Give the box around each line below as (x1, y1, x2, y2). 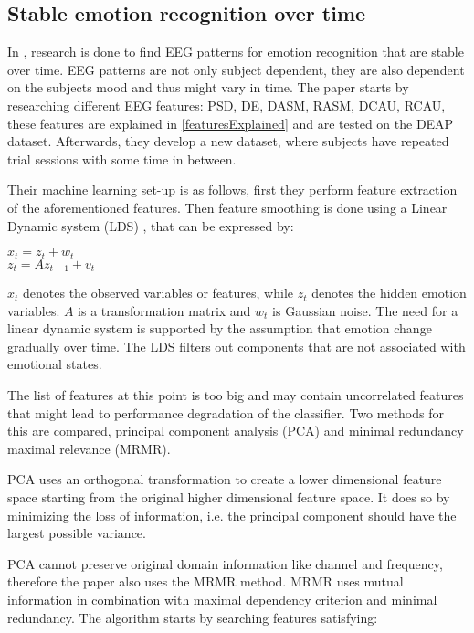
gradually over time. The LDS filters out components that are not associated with (7, 336, 466, 355)
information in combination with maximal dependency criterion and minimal (7, 589, 437, 608)
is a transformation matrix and (78, 301, 251, 320)
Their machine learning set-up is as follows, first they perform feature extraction (7, 180, 458, 199)
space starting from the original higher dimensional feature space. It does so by (7, 487, 450, 506)
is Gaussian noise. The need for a (272, 301, 458, 320)
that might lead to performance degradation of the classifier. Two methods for (7, 403, 444, 422)
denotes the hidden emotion (311, 283, 467, 302)
